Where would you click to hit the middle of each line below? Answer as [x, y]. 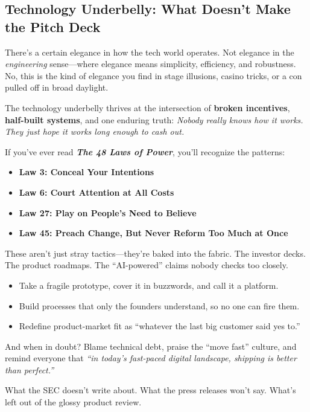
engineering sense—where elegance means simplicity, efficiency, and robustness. [150, 64]
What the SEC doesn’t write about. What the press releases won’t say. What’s [150, 390]
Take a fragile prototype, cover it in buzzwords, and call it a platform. [149, 285]
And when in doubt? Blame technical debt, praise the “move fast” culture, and [151, 346]
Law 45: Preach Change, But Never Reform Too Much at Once [153, 233]
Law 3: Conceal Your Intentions [87, 172]
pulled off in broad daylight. [57, 87]
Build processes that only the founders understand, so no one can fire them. [159, 305]
